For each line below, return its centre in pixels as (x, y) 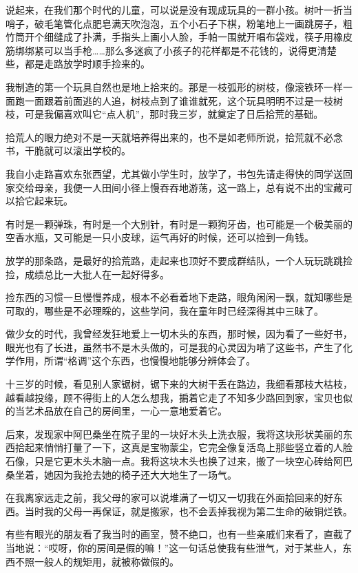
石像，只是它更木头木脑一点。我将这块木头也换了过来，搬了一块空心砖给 (169, 461)
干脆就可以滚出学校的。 (77, 150)
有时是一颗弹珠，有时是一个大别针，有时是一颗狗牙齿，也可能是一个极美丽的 (179, 223)
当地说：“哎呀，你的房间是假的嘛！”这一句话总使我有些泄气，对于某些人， (174, 548)
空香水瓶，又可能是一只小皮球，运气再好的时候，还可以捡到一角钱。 (160, 237)
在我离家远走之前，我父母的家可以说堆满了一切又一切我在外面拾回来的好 (169, 498)
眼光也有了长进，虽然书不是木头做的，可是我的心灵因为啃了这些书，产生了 (174, 347)
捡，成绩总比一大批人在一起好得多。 (87, 274)
